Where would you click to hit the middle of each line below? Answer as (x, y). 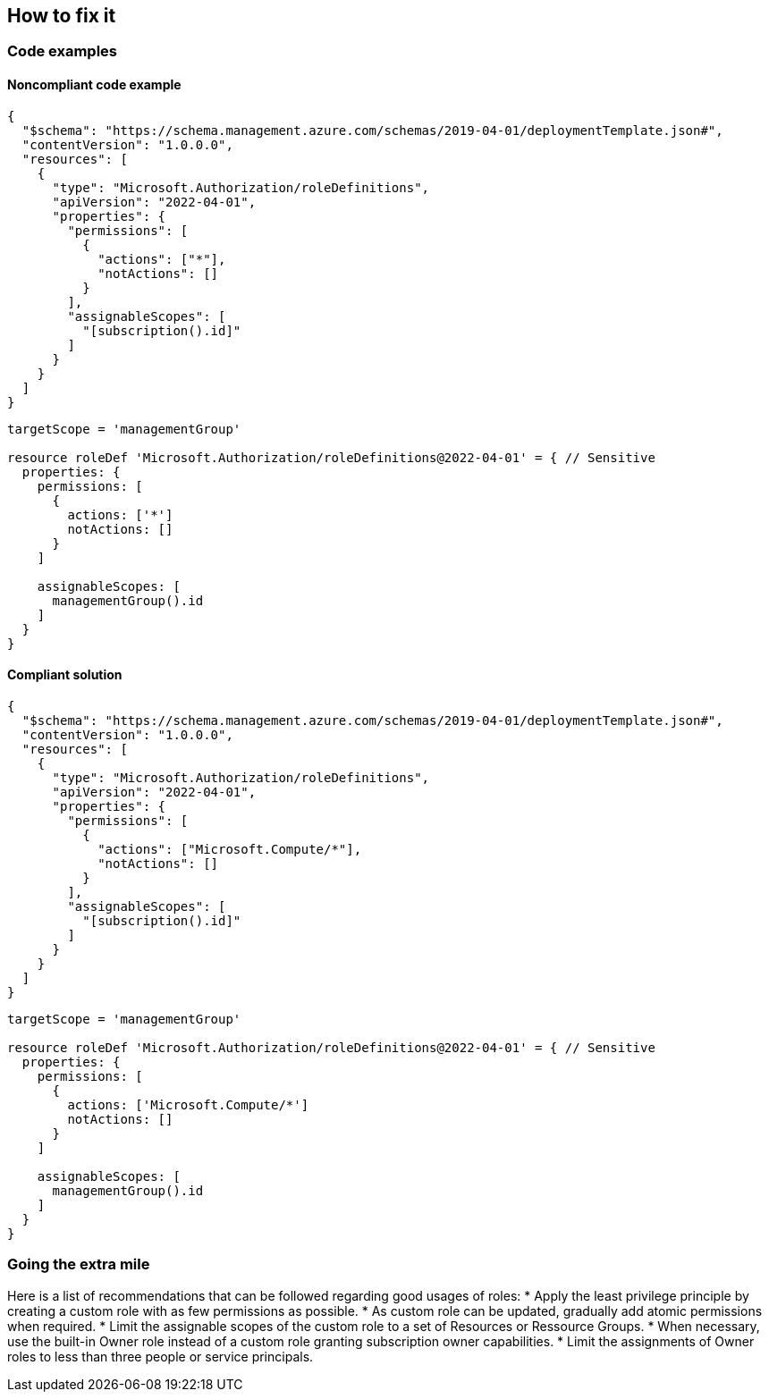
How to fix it (62, 16)
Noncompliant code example (94, 85)
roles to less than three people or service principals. (161, 1356)
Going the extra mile (79, 1264)
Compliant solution (65, 675)
